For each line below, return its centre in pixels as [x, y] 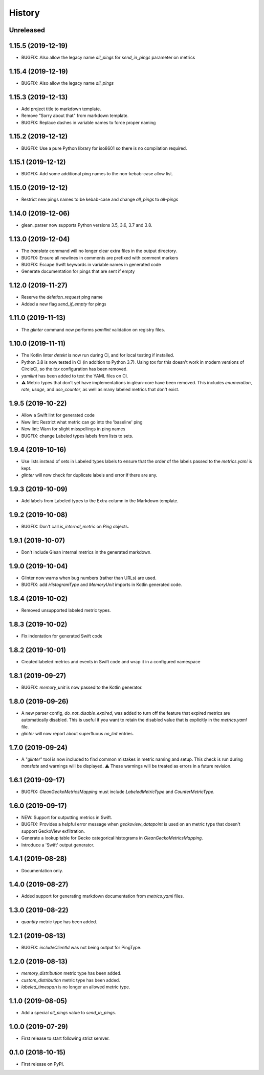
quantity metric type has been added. [59, 922]
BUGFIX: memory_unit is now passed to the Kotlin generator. [82, 687]
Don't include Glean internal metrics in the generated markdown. [86, 552]
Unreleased [27, 30]
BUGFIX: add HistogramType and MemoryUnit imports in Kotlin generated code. [102, 584]
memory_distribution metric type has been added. [71, 973]
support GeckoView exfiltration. [53, 831]
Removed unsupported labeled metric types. [66, 610]
